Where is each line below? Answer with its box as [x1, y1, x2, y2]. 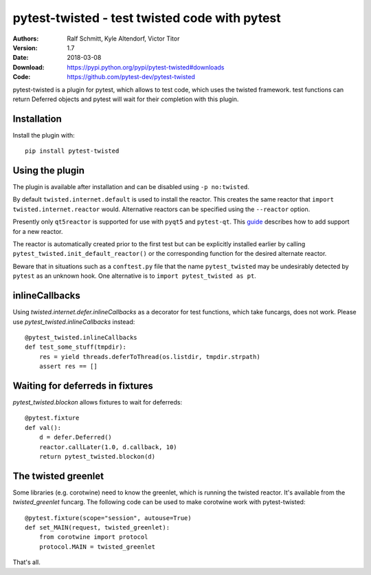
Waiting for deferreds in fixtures [12, 380, 154, 391]
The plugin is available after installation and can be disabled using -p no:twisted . [12, 183, 250, 191]
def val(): [25, 424, 62, 431]
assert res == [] [38, 362, 98, 371]
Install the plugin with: [12, 131, 75, 139]
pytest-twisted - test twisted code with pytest [12, 10, 281, 25]
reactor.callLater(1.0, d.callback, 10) [38, 443, 178, 451]
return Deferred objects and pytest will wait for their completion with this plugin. [12, 95, 239, 103]
